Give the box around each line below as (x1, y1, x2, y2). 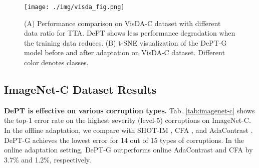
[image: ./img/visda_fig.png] (24, 4, 125, 11)
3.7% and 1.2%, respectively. (4, 154, 91, 164)
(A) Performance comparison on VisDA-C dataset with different (24, 18, 221, 28)
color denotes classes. (24, 57, 89, 68)
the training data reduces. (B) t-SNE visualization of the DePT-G (24, 37, 227, 48)
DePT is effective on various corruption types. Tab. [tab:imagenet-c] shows (4, 105, 255, 115)
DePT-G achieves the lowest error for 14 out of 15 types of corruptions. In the (4, 134, 244, 145)
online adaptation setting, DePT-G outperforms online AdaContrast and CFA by (4, 144, 253, 155)
